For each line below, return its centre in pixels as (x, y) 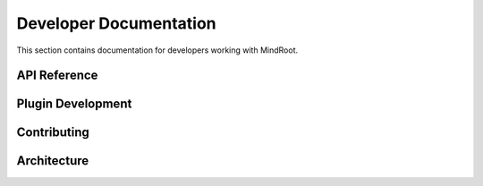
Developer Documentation (116, 23)
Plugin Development (74, 104)
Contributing (53, 133)
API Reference (57, 76)
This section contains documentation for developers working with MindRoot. (157, 50)
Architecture (53, 161)
